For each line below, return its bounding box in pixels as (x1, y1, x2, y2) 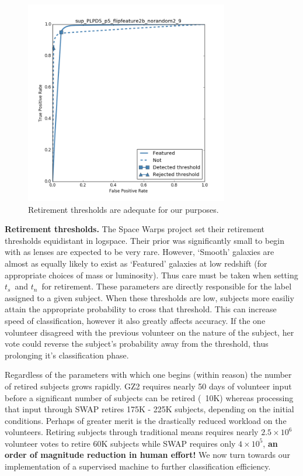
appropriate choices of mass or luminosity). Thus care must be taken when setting (5, 268, 298, 281)
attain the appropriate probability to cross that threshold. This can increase (5, 303, 277, 315)
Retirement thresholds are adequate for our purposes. (28, 203, 219, 215)
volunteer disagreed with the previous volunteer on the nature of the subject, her (5, 326, 294, 338)
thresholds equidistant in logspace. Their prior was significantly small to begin (5, 234, 285, 246)
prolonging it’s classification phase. (5, 349, 129, 361)
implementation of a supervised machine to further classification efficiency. (5, 460, 271, 472)
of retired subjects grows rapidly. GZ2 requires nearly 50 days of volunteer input (5, 380, 292, 392)
